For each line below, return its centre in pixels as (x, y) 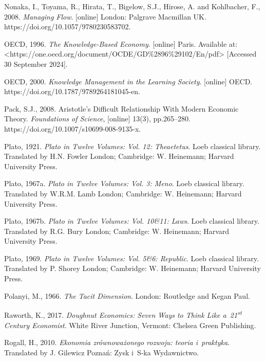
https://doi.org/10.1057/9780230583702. (68, 26)
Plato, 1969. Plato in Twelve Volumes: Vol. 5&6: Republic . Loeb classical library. (131, 258)
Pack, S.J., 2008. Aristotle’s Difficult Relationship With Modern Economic (121, 108)
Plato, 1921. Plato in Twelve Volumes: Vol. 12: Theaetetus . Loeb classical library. (132, 146)
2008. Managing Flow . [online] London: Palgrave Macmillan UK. (105, 16)
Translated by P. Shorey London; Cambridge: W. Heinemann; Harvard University (132, 268)
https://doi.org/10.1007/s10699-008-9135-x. (73, 128)
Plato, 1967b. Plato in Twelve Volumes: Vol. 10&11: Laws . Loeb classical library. (132, 221)
